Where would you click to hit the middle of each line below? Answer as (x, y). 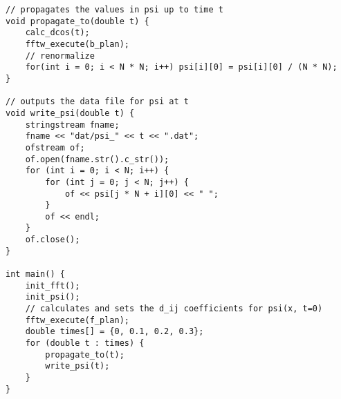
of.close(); (53, 240)
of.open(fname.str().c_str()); (97, 159)
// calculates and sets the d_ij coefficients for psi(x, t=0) (174, 309)
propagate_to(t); (85, 354)
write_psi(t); (77, 366)
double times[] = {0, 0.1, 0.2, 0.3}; (114, 332)
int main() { (35, 274)
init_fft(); (53, 285)
